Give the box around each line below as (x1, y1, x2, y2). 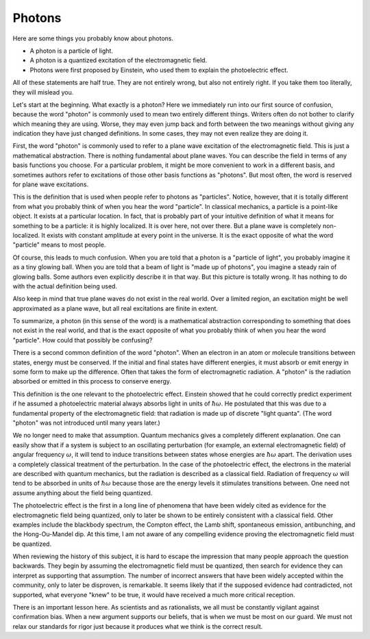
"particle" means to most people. (12, 240, 106, 249)
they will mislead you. (12, 88, 74, 96)
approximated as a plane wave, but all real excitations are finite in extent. (12, 304, 219, 312)
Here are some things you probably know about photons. (12, 34, 174, 42)
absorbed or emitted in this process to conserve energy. (12, 377, 171, 386)
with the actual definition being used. (12, 281, 118, 290)
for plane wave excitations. (12, 180, 89, 188)
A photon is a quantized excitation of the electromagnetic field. (29, 56, 208, 64)
